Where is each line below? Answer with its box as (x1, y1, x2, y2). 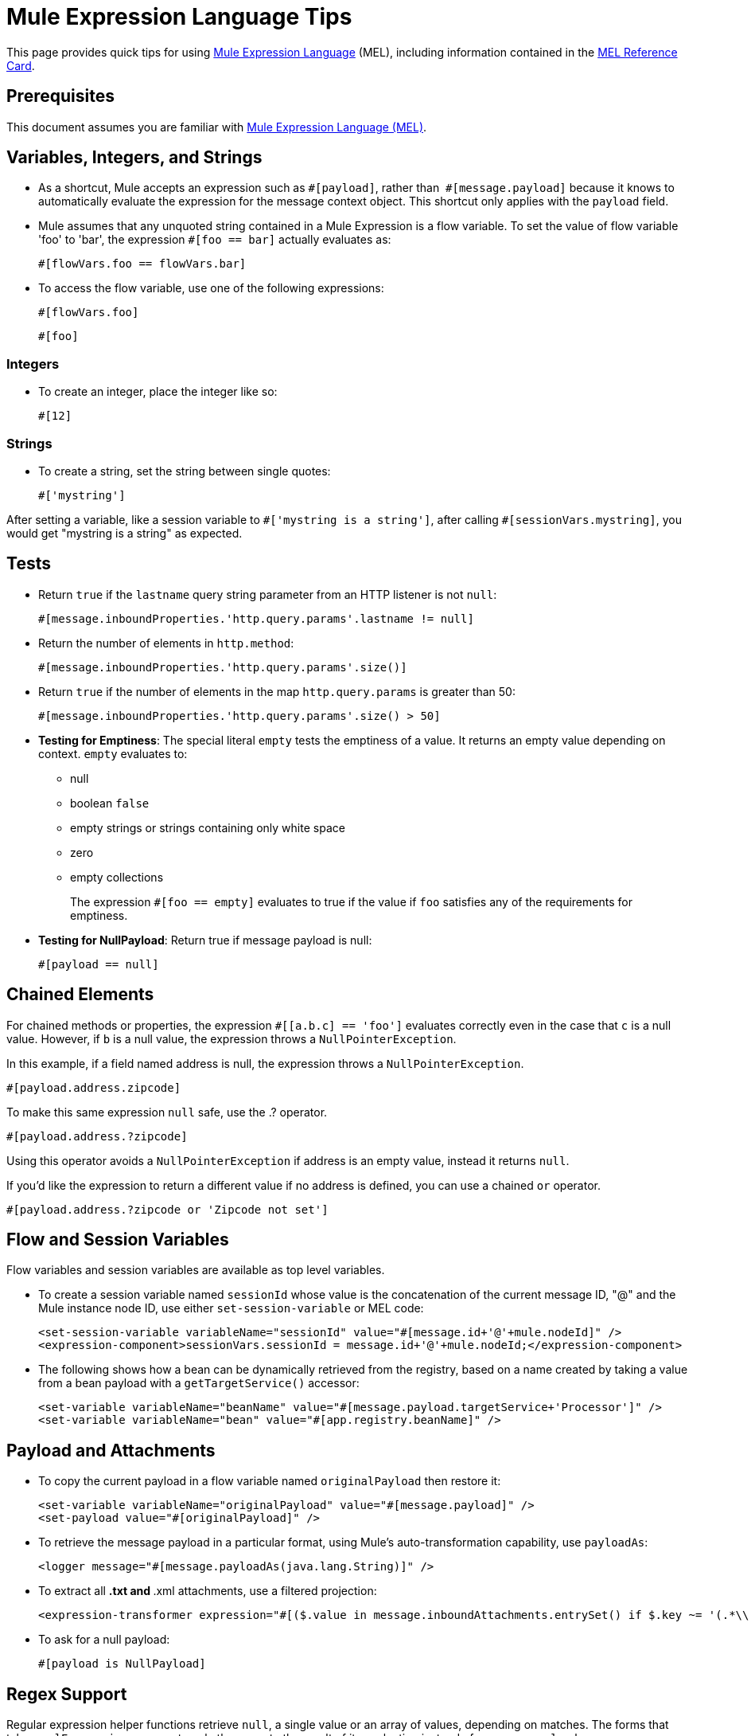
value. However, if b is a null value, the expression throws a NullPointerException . (6, 1031, 457, 1046)
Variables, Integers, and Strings (6, 147, 263, 168)
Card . (6, 58, 35, 72)
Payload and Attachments (6, 1440, 216, 1460)
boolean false (70, 796, 150, 810)
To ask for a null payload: (38, 1632, 170, 1647)
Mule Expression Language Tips (6, 3, 352, 30)
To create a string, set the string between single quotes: (38, 463, 331, 478)
